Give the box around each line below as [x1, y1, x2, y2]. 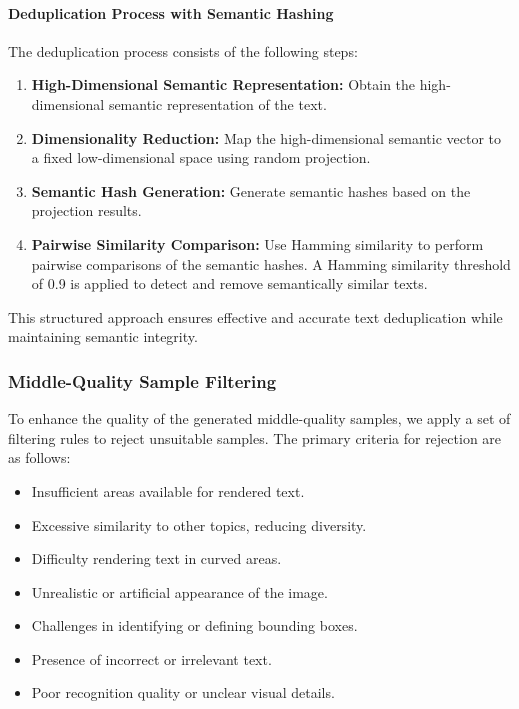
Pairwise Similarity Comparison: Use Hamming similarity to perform [31, 233, 484, 254]
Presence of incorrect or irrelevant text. [31, 648, 272, 669]
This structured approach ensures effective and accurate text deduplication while [8, 306, 503, 327]
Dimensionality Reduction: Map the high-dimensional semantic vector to [31, 127, 502, 148]
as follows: [8, 447, 71, 468]
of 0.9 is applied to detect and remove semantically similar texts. [31, 273, 428, 294]
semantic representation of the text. [108, 93, 327, 114]
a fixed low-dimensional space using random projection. [31, 147, 371, 168]
